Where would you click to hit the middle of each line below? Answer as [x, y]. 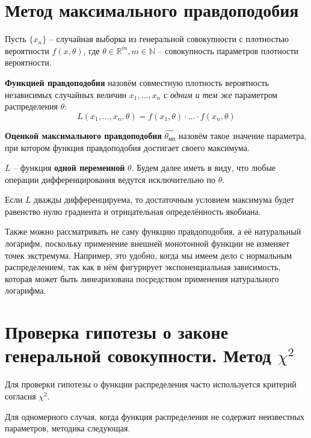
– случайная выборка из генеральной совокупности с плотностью [169, 39]
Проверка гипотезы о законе [117, 332]
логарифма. [26, 290]
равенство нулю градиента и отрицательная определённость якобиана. [133, 211]
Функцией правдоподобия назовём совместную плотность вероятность [137, 82]
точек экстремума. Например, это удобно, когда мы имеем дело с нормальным [149, 255]
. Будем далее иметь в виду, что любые [204, 168]
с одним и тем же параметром [221, 94]
